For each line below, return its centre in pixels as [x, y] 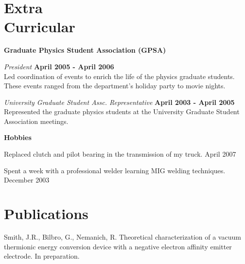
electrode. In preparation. [42, 256]
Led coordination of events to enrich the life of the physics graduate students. [119, 76]
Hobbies [18, 137]
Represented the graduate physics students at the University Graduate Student [122, 112]
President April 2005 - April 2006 [59, 66]
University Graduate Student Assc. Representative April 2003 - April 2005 [119, 102]
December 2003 [27, 180]
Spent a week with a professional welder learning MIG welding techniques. [115, 170]
